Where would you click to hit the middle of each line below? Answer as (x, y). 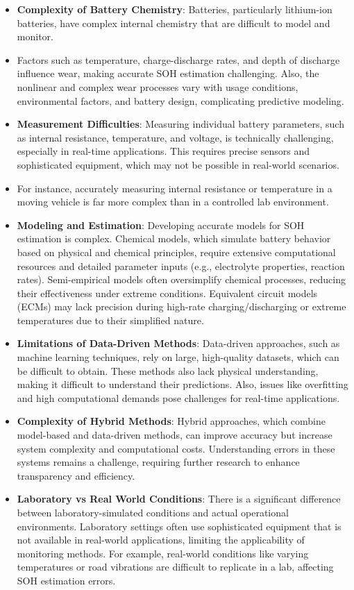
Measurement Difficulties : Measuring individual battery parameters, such (180, 124)
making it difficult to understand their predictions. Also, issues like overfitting (183, 384)
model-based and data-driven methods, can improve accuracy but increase (175, 435)
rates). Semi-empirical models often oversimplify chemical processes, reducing (181, 279)
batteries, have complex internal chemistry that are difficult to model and (174, 23)
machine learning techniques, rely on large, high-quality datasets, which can (178, 357)
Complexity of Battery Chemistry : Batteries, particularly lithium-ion (175, 9)
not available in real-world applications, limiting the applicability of (161, 540)
